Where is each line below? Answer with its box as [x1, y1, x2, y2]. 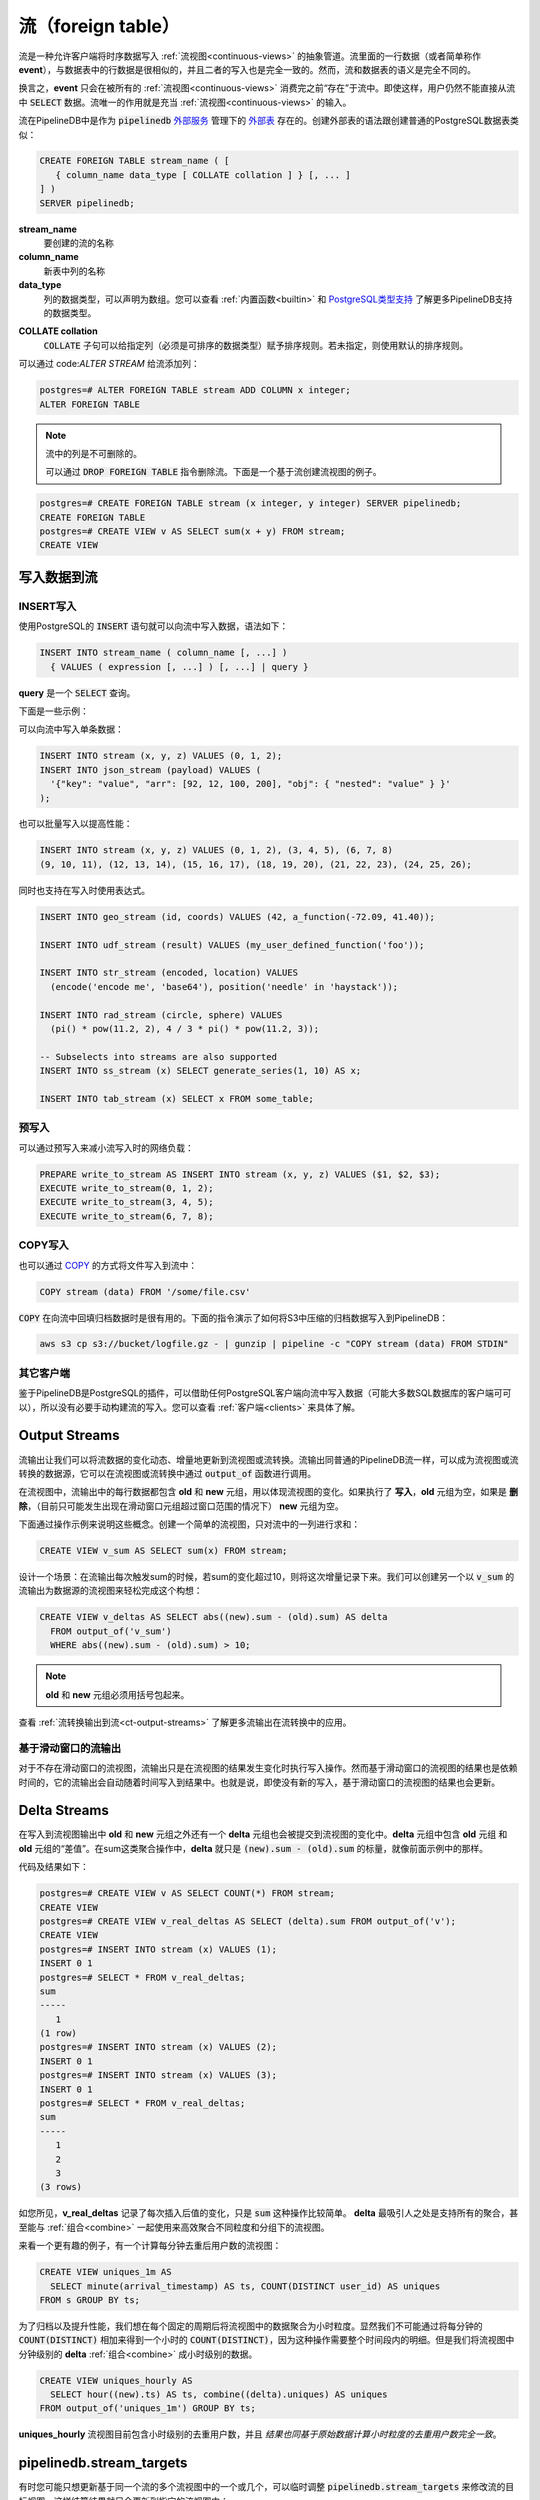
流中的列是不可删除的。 [45, 447, 142, 459]
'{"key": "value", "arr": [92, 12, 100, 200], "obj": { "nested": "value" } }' [50, 778, 452, 790]
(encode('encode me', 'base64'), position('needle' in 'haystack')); [50, 981, 399, 992]
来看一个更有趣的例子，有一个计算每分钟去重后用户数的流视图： [18, 2240, 282, 2252]
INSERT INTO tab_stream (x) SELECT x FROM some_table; [39, 1093, 314, 1104]
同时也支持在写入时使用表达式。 [18, 884, 150, 896]
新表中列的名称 [43, 265, 105, 277]
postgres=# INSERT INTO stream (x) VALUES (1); [39, 1943, 277, 1955]
